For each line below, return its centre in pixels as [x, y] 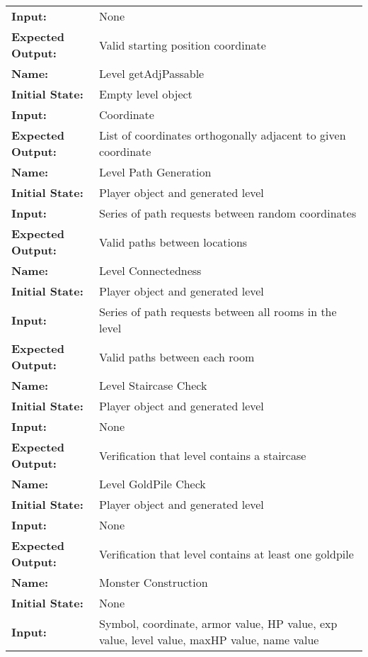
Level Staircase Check [153, 385]
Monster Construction [154, 582]
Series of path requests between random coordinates [228, 213]
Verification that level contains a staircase [203, 455]
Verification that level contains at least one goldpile [226, 554]
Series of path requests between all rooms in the [218, 311]
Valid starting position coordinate [183, 45]
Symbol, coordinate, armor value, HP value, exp [218, 623]
